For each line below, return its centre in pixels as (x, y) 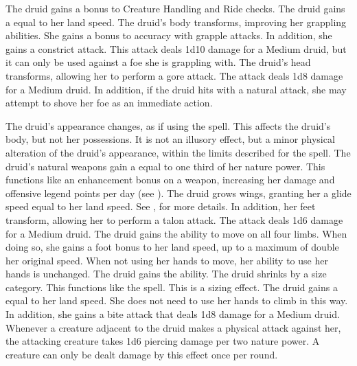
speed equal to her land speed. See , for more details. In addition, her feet (161, 206)
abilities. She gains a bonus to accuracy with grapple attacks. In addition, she (169, 35)
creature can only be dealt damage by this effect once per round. (142, 354)
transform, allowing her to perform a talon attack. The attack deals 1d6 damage (174, 219)
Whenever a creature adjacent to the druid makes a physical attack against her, (173, 327)
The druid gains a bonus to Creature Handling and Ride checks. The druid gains (175, 8)
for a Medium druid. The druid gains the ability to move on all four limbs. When (176, 233)
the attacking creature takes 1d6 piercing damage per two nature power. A (163, 341)
